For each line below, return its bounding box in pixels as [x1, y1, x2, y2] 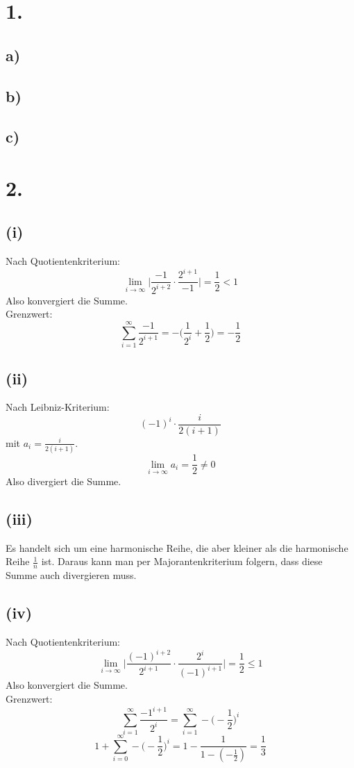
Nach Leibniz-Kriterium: [6, 400, 110, 414]
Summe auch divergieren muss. [6, 568, 137, 582]
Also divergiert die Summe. [6, 473, 121, 488]
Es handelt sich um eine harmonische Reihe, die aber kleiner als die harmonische [6, 540, 348, 555]
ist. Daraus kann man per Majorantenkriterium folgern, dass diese [41, 554, 323, 569]
